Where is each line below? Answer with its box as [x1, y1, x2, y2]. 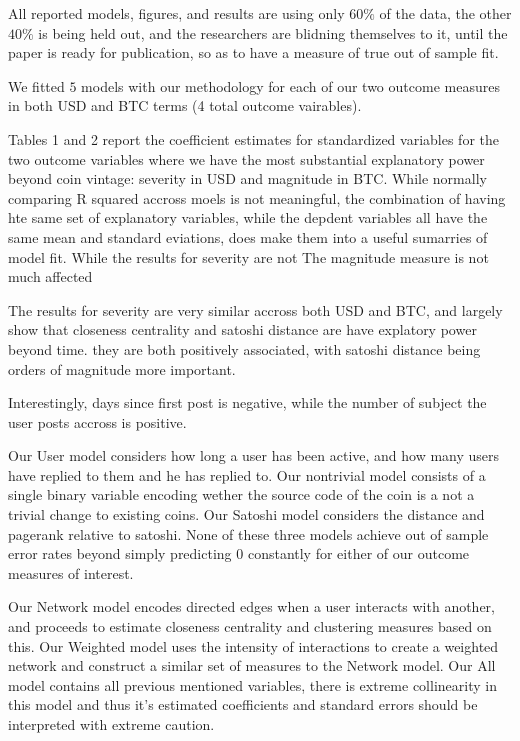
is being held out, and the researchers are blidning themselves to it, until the [38, 22, 508, 43]
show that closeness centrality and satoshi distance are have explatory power [8, 319, 477, 340]
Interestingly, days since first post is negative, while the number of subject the [8, 392, 487, 413]
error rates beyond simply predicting [8, 543, 232, 564]
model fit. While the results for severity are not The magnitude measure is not [8, 246, 489, 267]
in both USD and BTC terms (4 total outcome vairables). [8, 95, 362, 116]
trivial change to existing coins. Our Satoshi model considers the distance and [8, 504, 485, 525]
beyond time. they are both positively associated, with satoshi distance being [8, 338, 481, 359]
